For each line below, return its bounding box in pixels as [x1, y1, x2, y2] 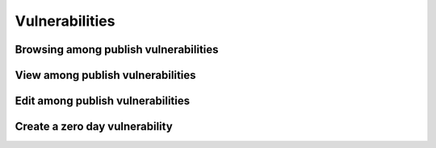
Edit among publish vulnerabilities [15, 94, 190, 108]
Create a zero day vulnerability [15, 120, 173, 134]
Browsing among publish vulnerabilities [15, 43, 219, 56]
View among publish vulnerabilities [15, 68, 197, 82]
